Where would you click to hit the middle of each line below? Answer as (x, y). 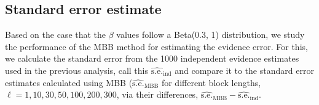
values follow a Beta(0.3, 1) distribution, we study (211, 34)
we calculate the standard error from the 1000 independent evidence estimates (152, 58)
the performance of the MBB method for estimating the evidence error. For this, (156, 46)
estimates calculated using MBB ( (69, 82)
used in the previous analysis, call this (77, 70)
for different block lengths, (211, 82)
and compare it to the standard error (244, 70)
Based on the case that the (56, 34)
